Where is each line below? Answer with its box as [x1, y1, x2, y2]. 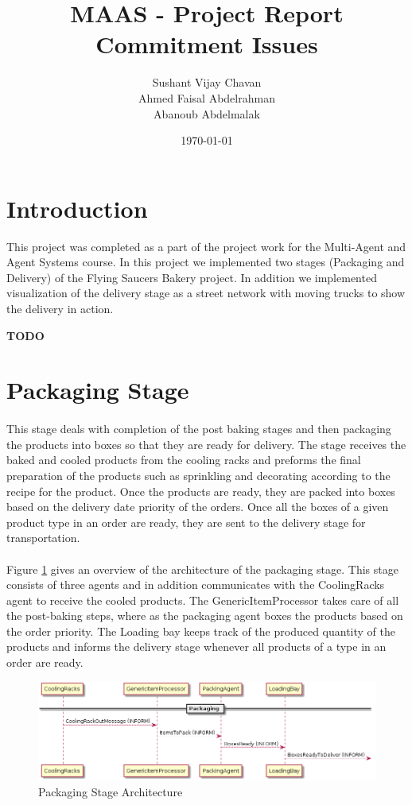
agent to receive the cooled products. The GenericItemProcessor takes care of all [6, 591, 399, 608]
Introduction [6, 192, 148, 224]
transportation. [6, 529, 80, 546]
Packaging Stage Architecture [38, 783, 183, 799]
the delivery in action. [6, 300, 114, 316]
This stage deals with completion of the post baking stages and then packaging [6, 420, 391, 437]
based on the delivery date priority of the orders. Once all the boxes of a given [6, 498, 389, 515]
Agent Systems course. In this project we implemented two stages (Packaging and [6, 253, 405, 270]
